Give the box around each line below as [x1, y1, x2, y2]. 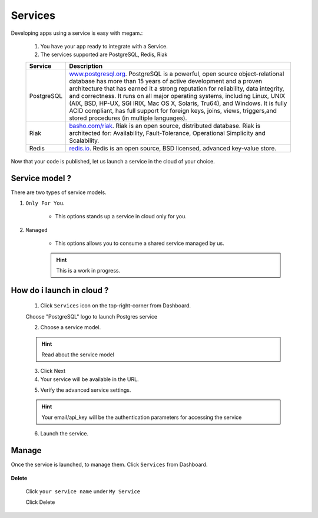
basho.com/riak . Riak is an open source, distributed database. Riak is [68, 122, 261, 130]
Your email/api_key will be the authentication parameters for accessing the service [41, 414, 242, 421]
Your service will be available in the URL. [40, 375, 139, 383]
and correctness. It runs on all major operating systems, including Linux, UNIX [68, 91, 286, 100]
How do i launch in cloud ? [11, 285, 109, 295]
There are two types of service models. [11, 189, 107, 196]
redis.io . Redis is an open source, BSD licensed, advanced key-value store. [68, 144, 277, 152]
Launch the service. [40, 430, 88, 437]
